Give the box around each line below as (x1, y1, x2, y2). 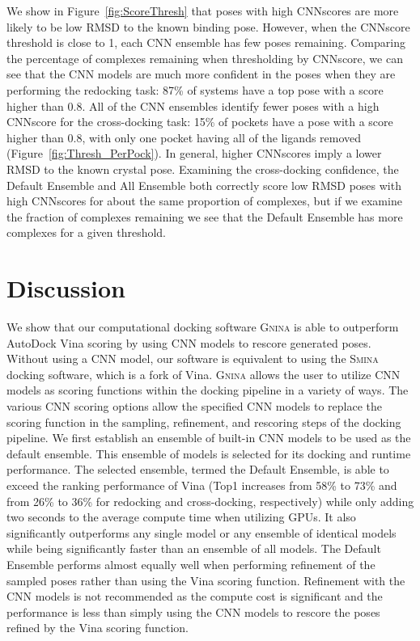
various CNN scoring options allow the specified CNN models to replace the (6, 398, 383, 414)
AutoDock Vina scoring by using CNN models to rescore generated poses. (6, 334, 371, 351)
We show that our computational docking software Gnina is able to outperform (6, 318, 399, 335)
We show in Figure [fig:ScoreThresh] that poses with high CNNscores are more (6, 2, 399, 19)
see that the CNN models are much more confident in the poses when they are (6, 65, 396, 82)
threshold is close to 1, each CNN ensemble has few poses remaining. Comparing (6, 34, 405, 51)
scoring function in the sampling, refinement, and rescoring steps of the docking (6, 413, 401, 430)
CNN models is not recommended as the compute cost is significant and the (6, 588, 383, 605)
